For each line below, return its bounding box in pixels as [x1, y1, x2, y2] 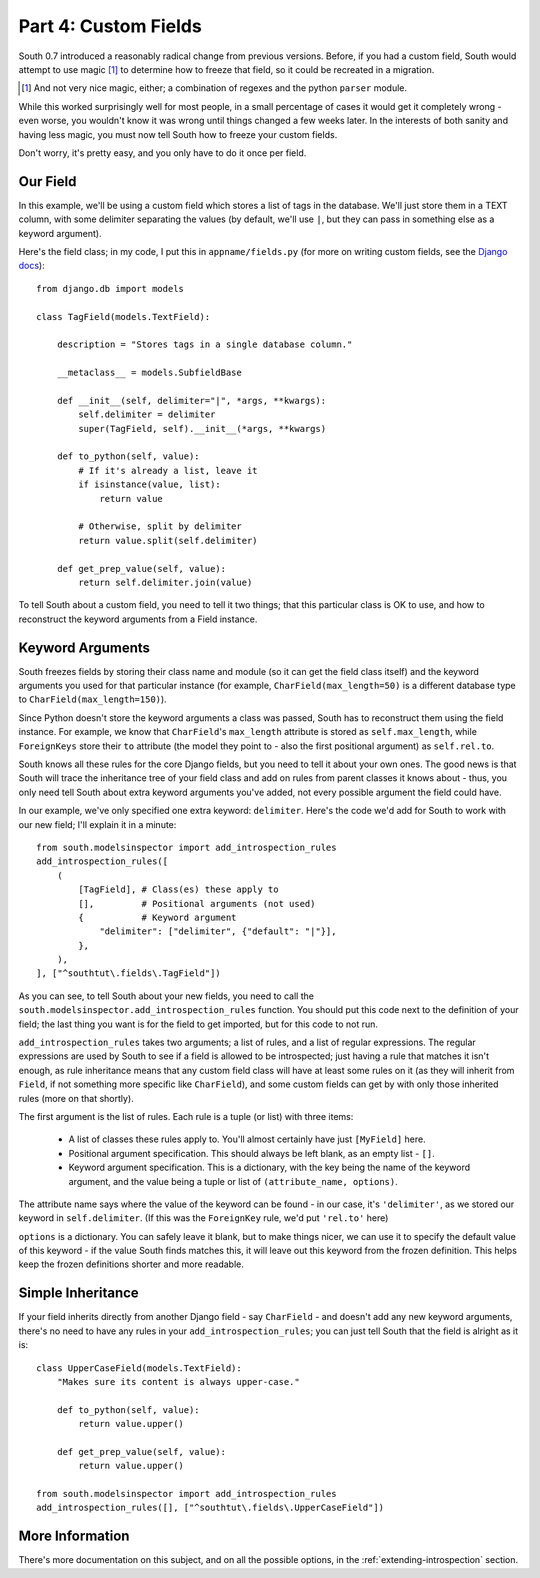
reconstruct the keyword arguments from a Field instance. [18, 613, 258, 625]
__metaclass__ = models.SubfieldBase [56, 367, 242, 379]
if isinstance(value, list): [78, 479, 222, 490]
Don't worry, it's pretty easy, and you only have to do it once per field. [18, 146, 307, 159]
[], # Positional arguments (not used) [78, 898, 316, 909]
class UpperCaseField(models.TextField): [36, 1362, 242, 1374]
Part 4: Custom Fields [18, 15, 202, 37]
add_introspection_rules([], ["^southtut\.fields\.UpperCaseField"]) [36, 1502, 385, 1514]
